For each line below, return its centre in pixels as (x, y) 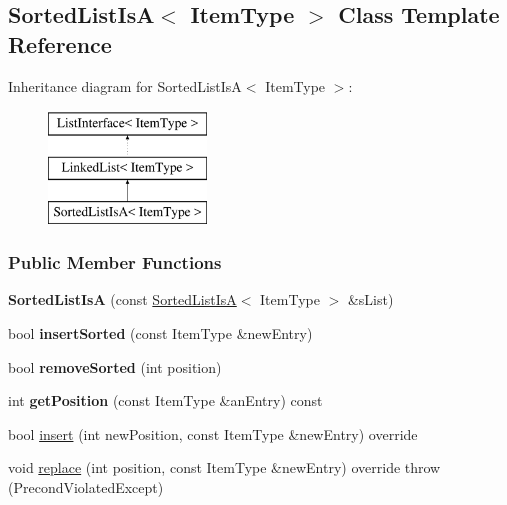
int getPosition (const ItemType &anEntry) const (165, 400)
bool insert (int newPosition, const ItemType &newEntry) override (213, 433)
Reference (60, 43)
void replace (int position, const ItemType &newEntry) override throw (224, 467)
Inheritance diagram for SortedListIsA (125, 85)
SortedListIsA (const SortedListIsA (122, 299)
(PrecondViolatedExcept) (86, 486)
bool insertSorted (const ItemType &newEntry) (160, 332)
